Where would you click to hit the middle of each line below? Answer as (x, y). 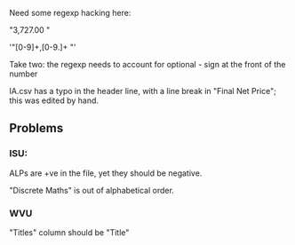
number (24, 74)
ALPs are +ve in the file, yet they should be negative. (106, 173)
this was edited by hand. (54, 100)
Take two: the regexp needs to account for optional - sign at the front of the (147, 64)
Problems (36, 128)
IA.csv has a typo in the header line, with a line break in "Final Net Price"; (143, 91)
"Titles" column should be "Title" (69, 232)
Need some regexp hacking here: (70, 13)
